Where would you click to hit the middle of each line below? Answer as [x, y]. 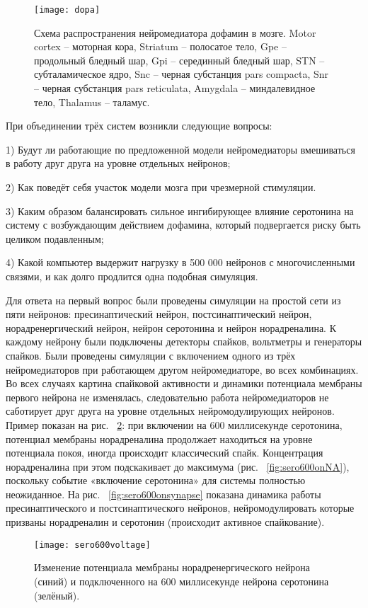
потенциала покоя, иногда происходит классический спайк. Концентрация [165, 453]
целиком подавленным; [55, 238]
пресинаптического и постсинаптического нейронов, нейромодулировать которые [180, 508]
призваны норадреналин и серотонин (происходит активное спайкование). [165, 522]
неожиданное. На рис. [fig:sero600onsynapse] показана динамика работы [163, 494]
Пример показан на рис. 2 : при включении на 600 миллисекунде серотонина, [174, 424]
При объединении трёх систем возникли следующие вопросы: [139, 126]
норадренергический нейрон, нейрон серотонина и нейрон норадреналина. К [171, 327]
